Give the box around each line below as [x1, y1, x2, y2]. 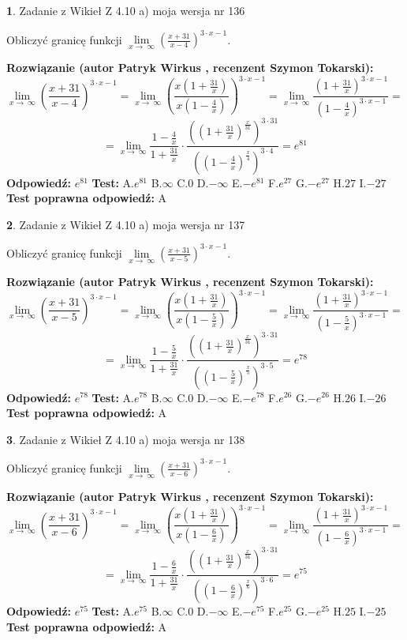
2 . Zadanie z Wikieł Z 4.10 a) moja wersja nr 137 [6, 216, 245, 232]
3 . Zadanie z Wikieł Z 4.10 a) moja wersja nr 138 [6, 431, 245, 447]
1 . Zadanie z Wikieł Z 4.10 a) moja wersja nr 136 [6, 2, 245, 18]
